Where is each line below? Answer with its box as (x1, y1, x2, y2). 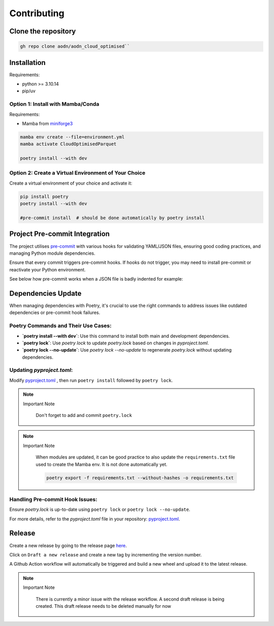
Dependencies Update (9, 289, 82, 298)
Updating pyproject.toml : (9, 367, 73, 374)
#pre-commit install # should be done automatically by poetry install (20, 215, 205, 221)
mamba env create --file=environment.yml (20, 134, 125, 140)
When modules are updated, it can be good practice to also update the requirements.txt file (36, 454, 235, 460)
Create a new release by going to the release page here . (9, 542, 127, 548)
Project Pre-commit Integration (9, 230, 110, 238)
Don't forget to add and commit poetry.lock (36, 412, 132, 418)
